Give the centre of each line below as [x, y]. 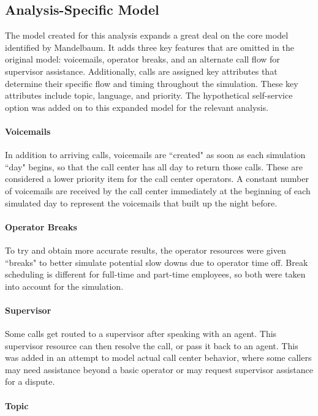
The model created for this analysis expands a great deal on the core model [147, 35]
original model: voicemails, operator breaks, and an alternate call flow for [142, 59]
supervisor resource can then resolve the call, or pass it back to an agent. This [152, 345]
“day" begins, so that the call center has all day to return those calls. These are [154, 166]
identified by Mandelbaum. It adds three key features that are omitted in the [150, 47]
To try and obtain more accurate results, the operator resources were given [146, 250]
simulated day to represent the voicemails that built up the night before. [141, 202]
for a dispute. [30, 381]
